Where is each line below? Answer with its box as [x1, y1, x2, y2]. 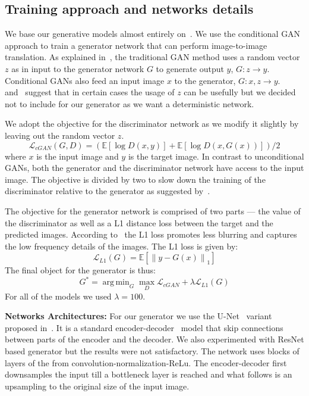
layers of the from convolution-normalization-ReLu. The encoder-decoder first [5, 356, 287, 369]
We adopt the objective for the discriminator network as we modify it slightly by [5, 117, 299, 130]
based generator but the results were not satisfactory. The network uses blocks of [5, 344, 299, 357]
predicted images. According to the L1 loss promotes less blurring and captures [5, 228, 297, 241]
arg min [102, 278, 130, 287]
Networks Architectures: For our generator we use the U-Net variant [5, 310, 272, 322]
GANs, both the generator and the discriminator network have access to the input [5, 161, 304, 174]
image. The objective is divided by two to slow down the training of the [5, 173, 266, 185]
